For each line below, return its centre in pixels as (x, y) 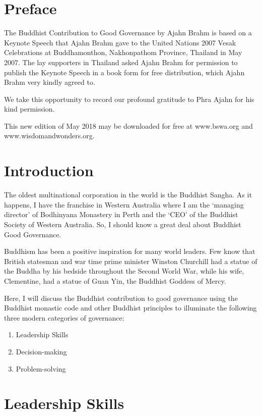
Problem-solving (41, 368)
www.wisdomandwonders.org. (49, 136)
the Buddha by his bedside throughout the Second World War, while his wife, (124, 271)
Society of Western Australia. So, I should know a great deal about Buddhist (123, 224)
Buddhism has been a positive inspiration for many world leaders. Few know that (130, 251)
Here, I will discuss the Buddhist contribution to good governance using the (121, 298)
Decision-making (41, 351)
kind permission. (29, 109)
